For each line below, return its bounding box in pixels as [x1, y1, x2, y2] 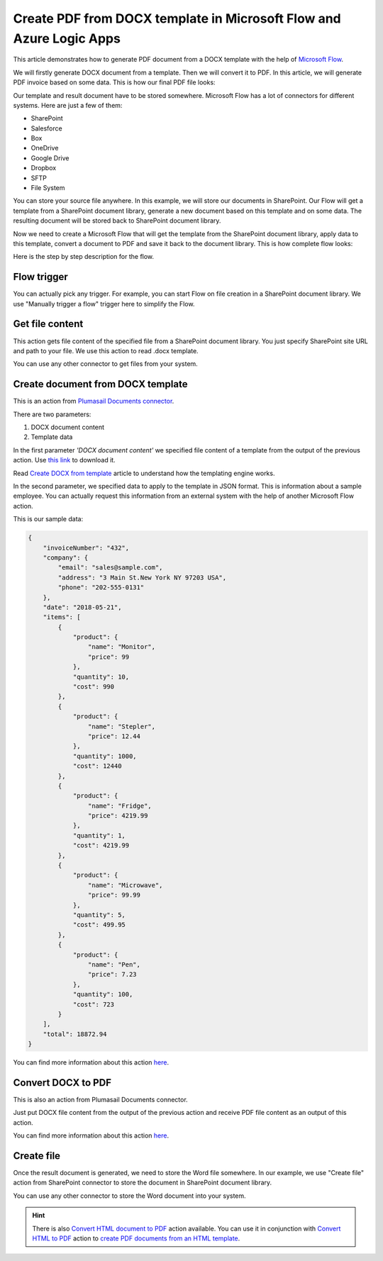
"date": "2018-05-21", [43, 603, 122, 611]
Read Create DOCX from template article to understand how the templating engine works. [13, 469, 275, 477]
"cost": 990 [72, 683, 115, 691]
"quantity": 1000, [72, 752, 138, 760]
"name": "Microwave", [87, 881, 163, 889]
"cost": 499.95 [72, 921, 126, 929]
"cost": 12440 [72, 762, 122, 770]
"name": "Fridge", [87, 801, 152, 810]
